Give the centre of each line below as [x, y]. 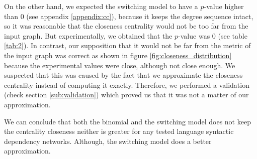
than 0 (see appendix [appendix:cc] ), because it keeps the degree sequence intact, [129, 16]
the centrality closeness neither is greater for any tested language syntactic [119, 131]
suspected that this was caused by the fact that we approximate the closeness [123, 75]
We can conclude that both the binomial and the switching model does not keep [127, 121]
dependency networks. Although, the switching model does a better [108, 141]
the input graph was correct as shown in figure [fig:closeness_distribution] [118, 55]
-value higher [224, 6]
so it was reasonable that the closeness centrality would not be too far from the [126, 26]
